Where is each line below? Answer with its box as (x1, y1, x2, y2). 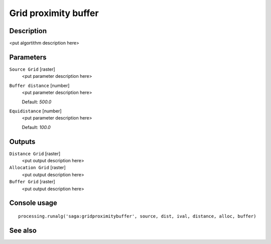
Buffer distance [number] (9, 82, 70, 88)
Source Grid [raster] (9, 66, 55, 72)
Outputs (9, 137, 36, 146)
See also (9, 226, 37, 234)
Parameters (9, 53, 47, 61)
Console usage (9, 199, 58, 207)
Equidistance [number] (9, 108, 62, 114)
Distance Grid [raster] (9, 151, 61, 157)
